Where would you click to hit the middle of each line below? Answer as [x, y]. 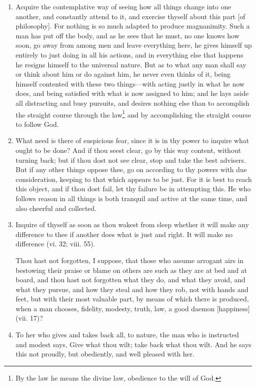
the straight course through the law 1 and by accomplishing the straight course [133, 114]
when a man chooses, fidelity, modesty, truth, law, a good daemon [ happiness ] [133, 308]
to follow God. [37, 124]
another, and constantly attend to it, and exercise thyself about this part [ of [130, 16]
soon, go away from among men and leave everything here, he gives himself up [134, 45]
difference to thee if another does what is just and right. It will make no [124, 234]
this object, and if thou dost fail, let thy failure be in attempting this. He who [133, 189]
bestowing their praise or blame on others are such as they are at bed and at [131, 270]
